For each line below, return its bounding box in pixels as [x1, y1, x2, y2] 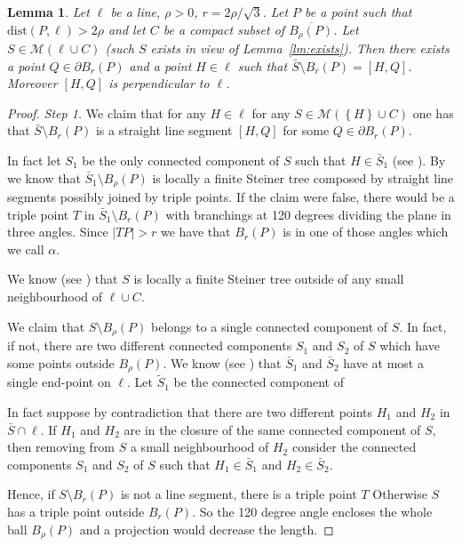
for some [283, 121, 330, 140]
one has [412, 103, 454, 122]
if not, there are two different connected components [7, 336, 292, 355]
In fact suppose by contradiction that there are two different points [7, 402, 373, 421]
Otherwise [372, 485, 427, 503]
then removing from [7, 438, 115, 456]
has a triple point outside [7, 502, 145, 520]
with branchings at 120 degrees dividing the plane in [165, 205, 451, 223]
